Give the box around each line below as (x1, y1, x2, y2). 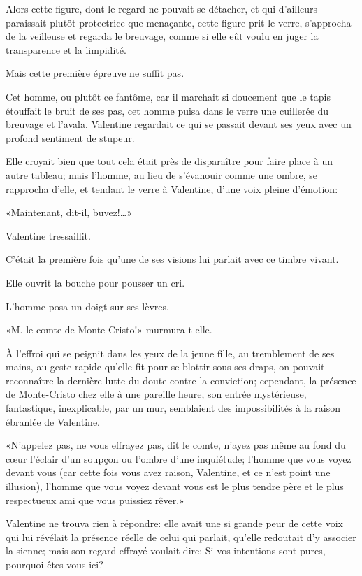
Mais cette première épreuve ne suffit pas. (6, 66, 184, 80)
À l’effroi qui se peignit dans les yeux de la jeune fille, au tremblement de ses (6, 345, 335, 360)
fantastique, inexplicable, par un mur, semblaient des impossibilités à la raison (6, 401, 341, 415)
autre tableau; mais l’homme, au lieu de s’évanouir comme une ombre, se (6, 167, 317, 182)
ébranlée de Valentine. (6, 414, 100, 429)
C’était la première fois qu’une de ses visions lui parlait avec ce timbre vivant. (6, 252, 339, 266)
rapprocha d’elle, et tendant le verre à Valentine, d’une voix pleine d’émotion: (6, 181, 338, 196)
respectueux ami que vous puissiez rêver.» (6, 492, 184, 507)
